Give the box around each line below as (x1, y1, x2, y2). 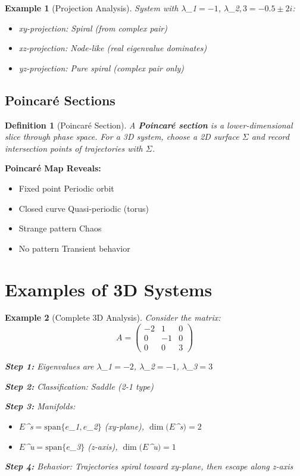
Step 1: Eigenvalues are (5, 360, 94, 372)
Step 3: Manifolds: (5, 400, 76, 412)
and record (251, 130, 289, 143)
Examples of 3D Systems (5, 277, 212, 301)
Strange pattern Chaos (18, 222, 102, 234)
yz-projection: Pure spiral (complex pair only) (18, 61, 185, 74)
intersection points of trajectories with (5, 142, 143, 154)
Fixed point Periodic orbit (18, 181, 114, 194)
